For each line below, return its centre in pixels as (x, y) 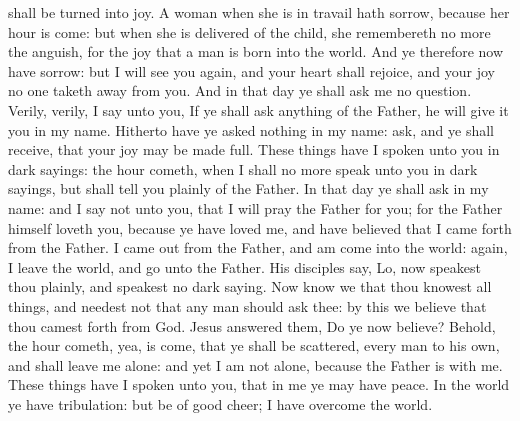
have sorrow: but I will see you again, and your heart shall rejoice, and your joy (251, 70)
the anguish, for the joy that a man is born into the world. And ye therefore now (256, 51)
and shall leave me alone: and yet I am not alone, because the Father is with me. (255, 364)
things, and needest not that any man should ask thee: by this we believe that (247, 305)
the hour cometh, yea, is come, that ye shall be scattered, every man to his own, (254, 345)
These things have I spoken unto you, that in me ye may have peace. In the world (259, 384)
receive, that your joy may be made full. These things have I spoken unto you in (254, 149)
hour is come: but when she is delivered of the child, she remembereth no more (249, 31)
